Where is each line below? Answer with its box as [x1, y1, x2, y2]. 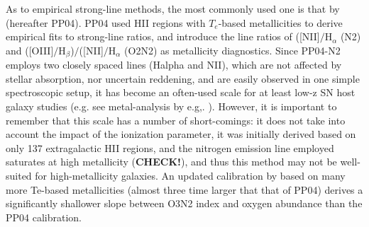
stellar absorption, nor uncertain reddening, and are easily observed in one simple [6, 71, 360, 86]
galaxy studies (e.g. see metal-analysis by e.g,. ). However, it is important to [6, 99, 337, 114]
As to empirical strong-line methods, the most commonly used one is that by [6, 1, 340, 16]
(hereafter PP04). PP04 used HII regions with [6, 15, 206, 30]
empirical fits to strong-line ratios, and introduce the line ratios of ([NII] [6, 29, 320, 44]
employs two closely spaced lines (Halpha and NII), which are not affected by [6, 57, 342, 72]
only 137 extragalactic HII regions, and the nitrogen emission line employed [6, 140, 334, 155]
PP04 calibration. [6, 209, 82, 224]
